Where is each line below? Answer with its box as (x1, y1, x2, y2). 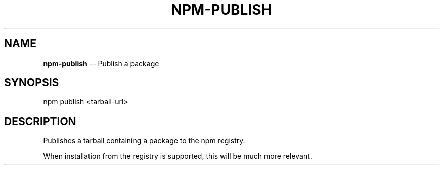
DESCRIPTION (4, 115, 76, 128)
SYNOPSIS (4, 76, 59, 89)
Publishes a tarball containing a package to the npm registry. (43, 136, 245, 145)
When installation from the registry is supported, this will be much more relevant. (43, 152, 312, 161)
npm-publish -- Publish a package (43, 59, 159, 68)
